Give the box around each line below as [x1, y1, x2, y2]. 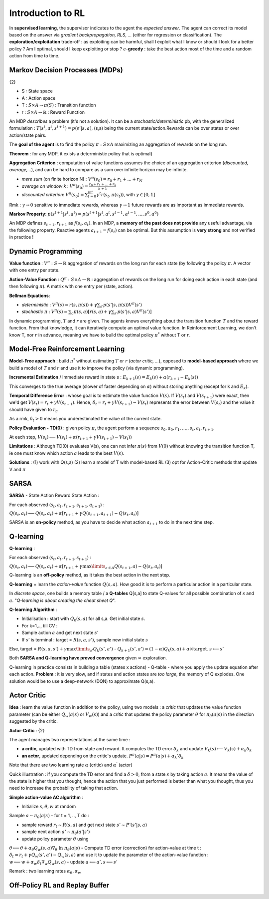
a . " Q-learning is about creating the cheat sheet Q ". [9, 597, 116, 603]
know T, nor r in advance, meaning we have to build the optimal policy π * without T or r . [9, 331, 191, 338]
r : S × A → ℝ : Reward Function [21, 109, 85, 115]
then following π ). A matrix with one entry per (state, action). [9, 284, 134, 290]
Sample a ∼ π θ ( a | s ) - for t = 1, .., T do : [9, 813, 89, 820]
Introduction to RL [9, 7, 85, 18]
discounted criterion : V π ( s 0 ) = [21, 191, 84, 199]
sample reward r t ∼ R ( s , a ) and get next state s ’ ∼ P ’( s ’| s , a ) [21, 822, 147, 829]
